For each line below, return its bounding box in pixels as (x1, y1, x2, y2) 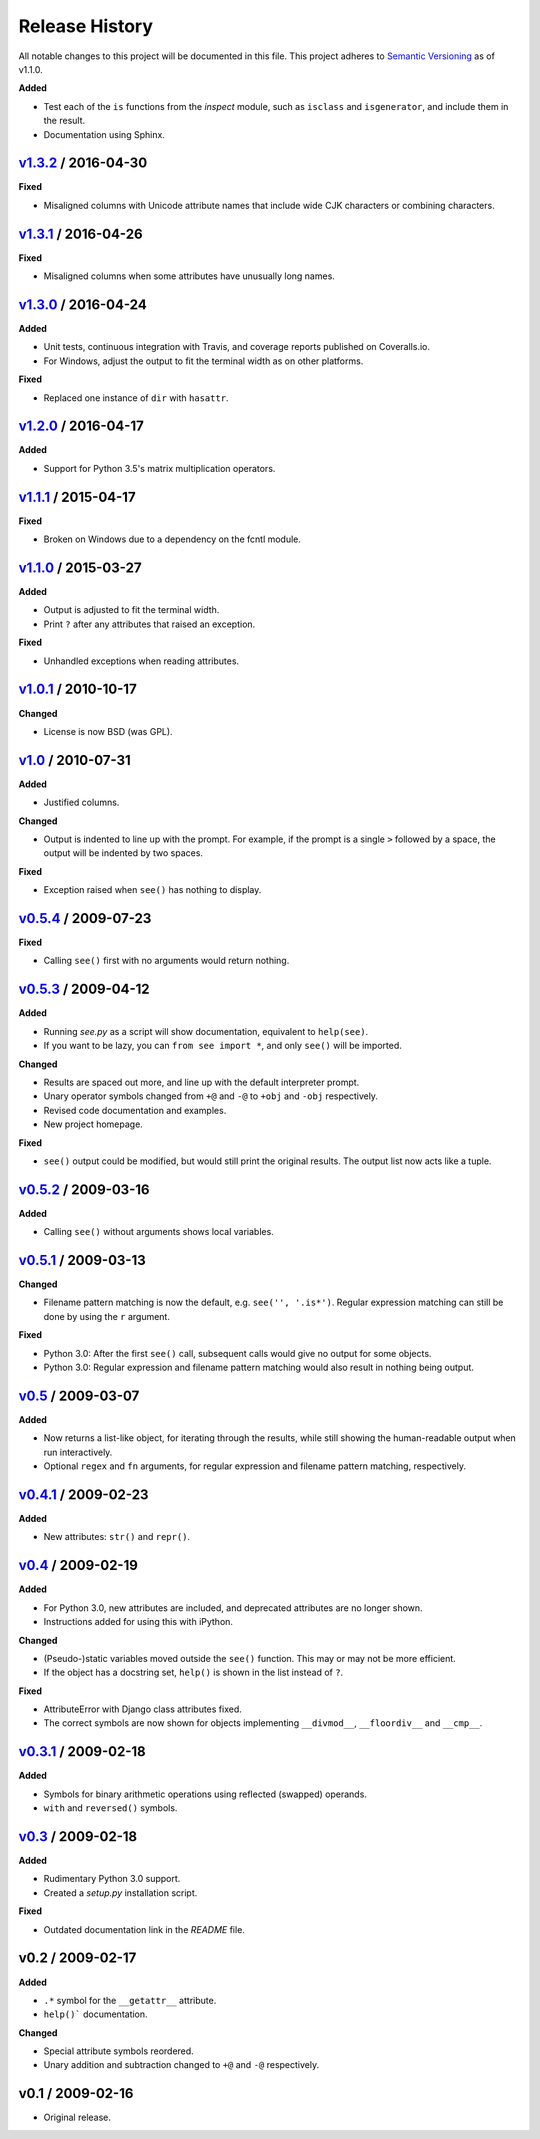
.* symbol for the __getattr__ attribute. (43, 1994, 217, 2006)
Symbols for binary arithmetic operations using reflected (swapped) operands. (43, 1788, 367, 1800)
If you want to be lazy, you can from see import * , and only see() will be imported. (43, 1040, 402, 1052)
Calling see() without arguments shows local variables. (43, 1226, 274, 1238)
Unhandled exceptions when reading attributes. (43, 655, 240, 667)
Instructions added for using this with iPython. (43, 1616, 234, 1628)
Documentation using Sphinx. (43, 128, 165, 140)
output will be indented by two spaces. (43, 847, 204, 859)
